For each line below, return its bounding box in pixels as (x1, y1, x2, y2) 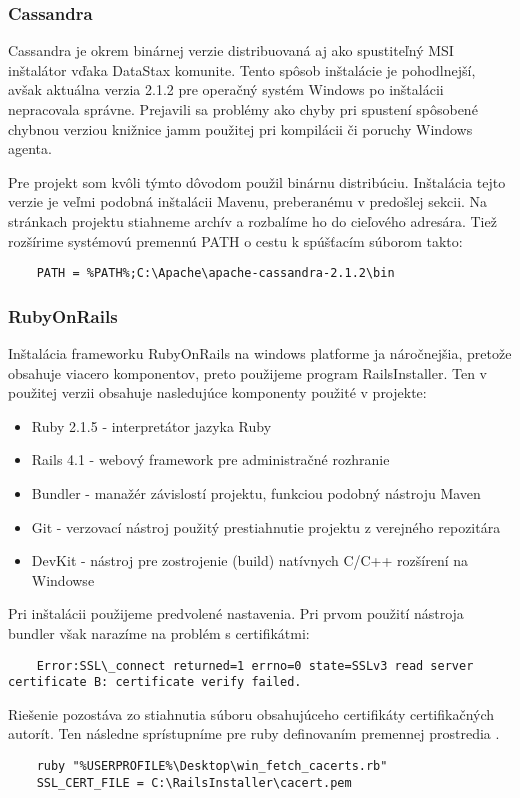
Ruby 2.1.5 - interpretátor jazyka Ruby (31, 415, 272, 436)
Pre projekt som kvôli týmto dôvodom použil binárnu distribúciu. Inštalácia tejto (8, 171, 506, 192)
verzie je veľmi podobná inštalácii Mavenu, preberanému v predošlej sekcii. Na (8, 191, 488, 212)
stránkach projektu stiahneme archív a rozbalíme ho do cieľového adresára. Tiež (8, 210, 497, 231)
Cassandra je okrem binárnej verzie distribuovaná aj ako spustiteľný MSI (8, 40, 454, 61)
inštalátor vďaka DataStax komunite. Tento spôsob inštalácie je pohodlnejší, (8, 59, 476, 80)
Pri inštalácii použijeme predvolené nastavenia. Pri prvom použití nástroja (8, 603, 464, 624)
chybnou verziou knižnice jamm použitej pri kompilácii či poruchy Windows (8, 118, 473, 139)
